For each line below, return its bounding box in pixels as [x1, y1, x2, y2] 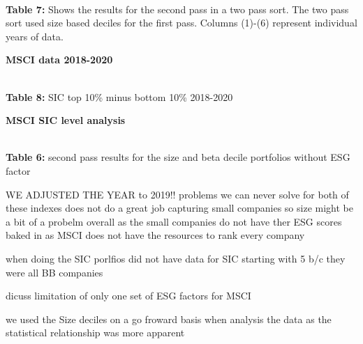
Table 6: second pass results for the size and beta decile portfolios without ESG [6, 150, 350, 164]
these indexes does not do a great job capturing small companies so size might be [6, 201, 353, 215]
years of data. [6, 29, 64, 43]
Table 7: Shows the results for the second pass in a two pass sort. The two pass [6, 1, 349, 16]
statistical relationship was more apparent [6, 325, 185, 340]
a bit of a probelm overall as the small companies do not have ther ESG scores [6, 214, 342, 228]
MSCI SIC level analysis [6, 113, 126, 127]
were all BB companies [6, 265, 103, 279]
